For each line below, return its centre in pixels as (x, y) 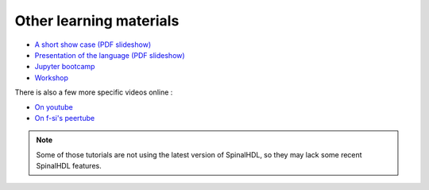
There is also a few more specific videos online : (94, 92)
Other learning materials (97, 21)
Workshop (52, 78)
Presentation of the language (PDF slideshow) (110, 55)
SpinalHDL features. (69, 166)
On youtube (54, 107)
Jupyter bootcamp (65, 67)
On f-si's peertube (65, 118)
